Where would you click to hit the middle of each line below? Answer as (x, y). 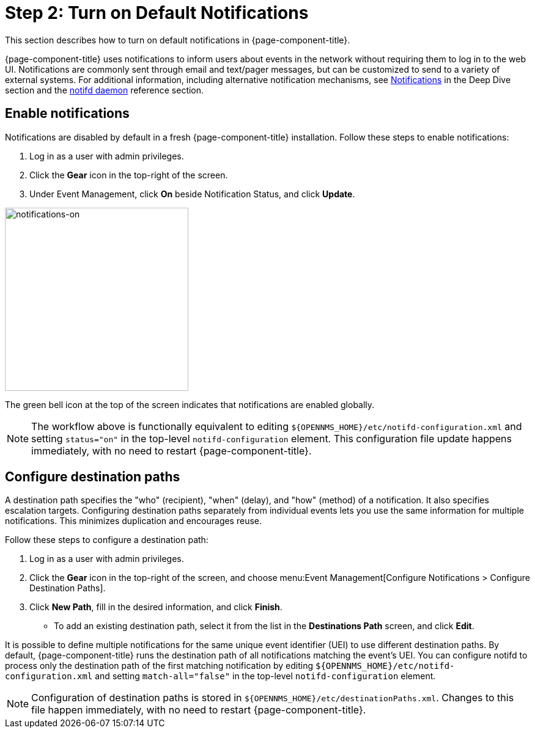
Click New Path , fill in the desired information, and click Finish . (156, 607)
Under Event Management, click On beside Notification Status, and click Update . (192, 194)
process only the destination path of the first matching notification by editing (159, 666)
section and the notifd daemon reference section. (105, 90)
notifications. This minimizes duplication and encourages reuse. (134, 521)
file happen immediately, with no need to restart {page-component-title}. (199, 710)
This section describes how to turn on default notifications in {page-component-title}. (178, 40)
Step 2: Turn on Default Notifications (157, 13)
